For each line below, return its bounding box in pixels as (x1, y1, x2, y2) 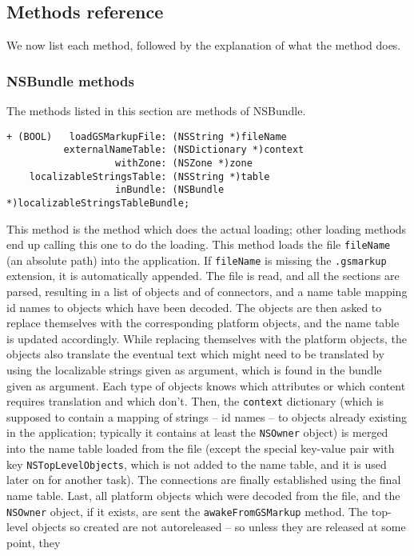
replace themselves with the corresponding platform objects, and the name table (6, 314, 400, 331)
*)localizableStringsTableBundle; (6, 197, 190, 209)
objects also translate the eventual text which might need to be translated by (6, 346, 384, 362)
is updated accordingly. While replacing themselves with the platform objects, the (6, 330, 407, 346)
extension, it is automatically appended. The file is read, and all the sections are (6, 267, 400, 284)
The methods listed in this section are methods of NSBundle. (6, 102, 306, 119)
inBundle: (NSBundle (115, 184, 225, 196)
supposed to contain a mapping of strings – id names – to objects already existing (6, 408, 408, 425)
